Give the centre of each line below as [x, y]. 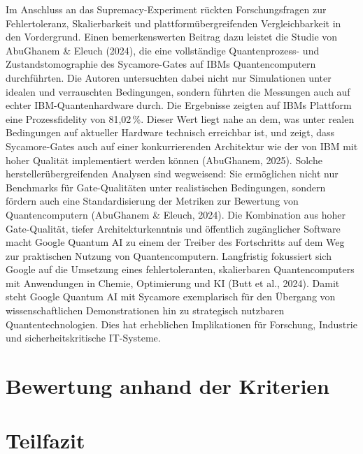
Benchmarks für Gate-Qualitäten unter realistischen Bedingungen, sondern [166, 187]
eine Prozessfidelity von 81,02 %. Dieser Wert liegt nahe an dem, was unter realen [180, 118]
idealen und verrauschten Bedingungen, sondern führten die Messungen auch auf [178, 91]
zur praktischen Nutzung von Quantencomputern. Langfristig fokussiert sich [169, 255]
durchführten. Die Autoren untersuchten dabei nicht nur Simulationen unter [169, 77]
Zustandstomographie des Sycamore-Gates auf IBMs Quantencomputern [161, 64]
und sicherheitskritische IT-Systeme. [83, 338]
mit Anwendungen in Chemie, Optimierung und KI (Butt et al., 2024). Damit [173, 283]
